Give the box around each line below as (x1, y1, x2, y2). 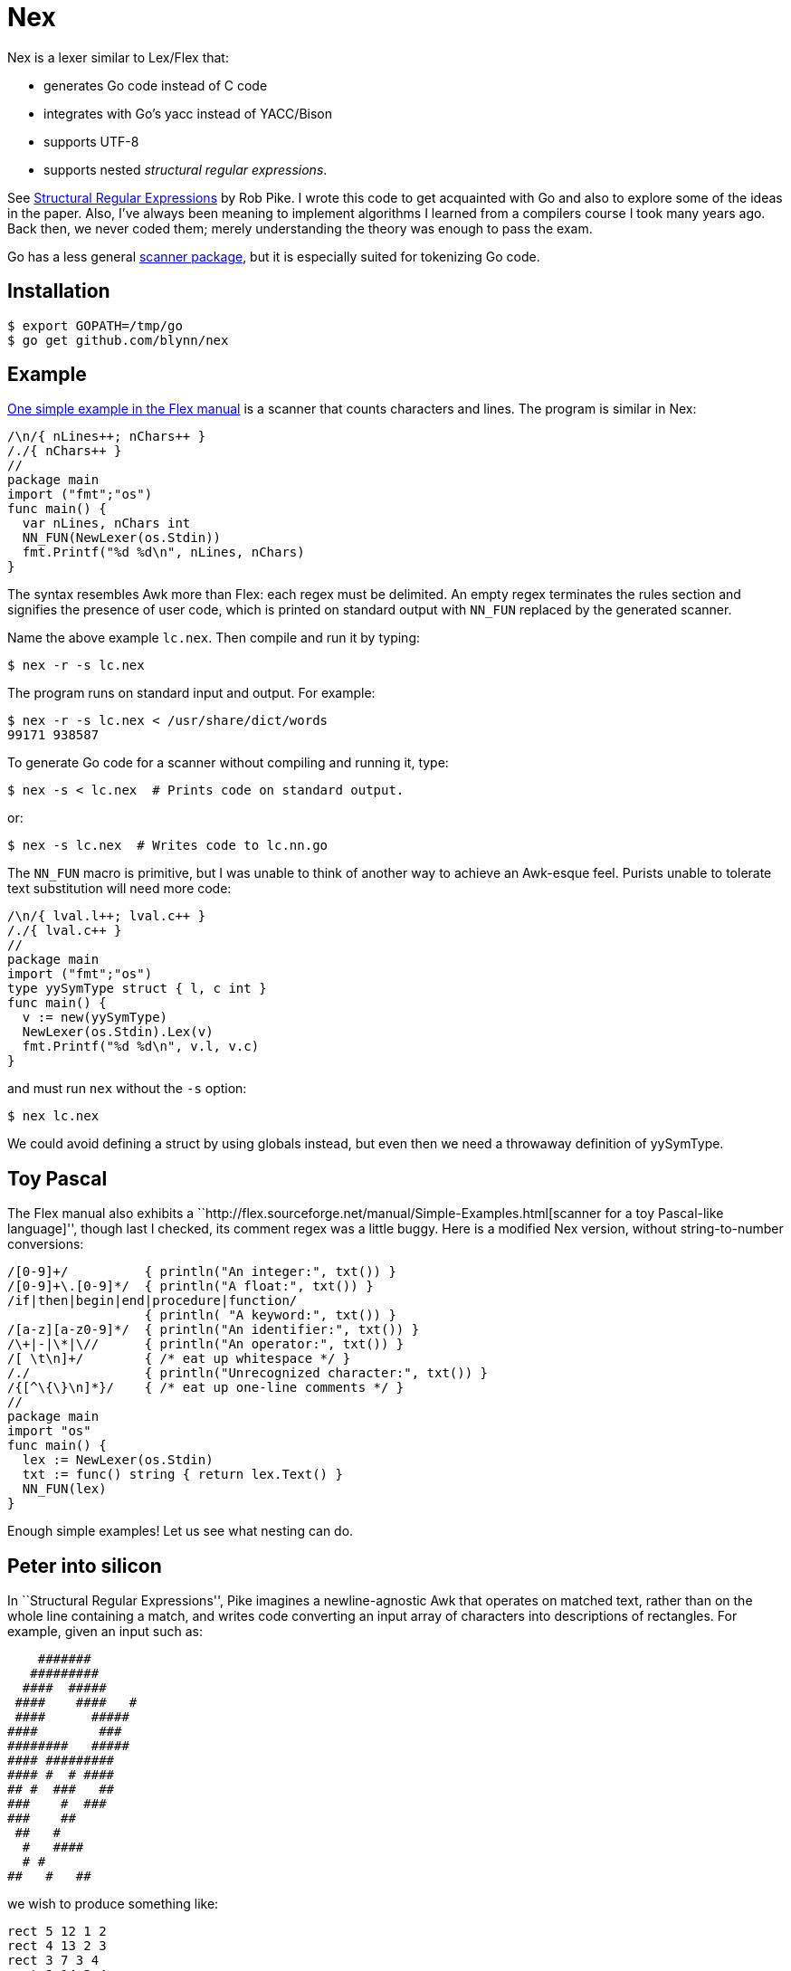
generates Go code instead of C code (43, 77, 268, 93)
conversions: (7, 1236, 84, 1252)
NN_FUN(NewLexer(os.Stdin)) (22, 530, 222, 546)
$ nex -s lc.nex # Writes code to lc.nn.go (7, 838, 329, 853)
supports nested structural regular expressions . (43, 161, 328, 177)
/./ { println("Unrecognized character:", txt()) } (7, 1366, 489, 1381)
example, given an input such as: (7, 1623, 203, 1640)
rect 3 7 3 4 (7, 1953, 100, 1968)
